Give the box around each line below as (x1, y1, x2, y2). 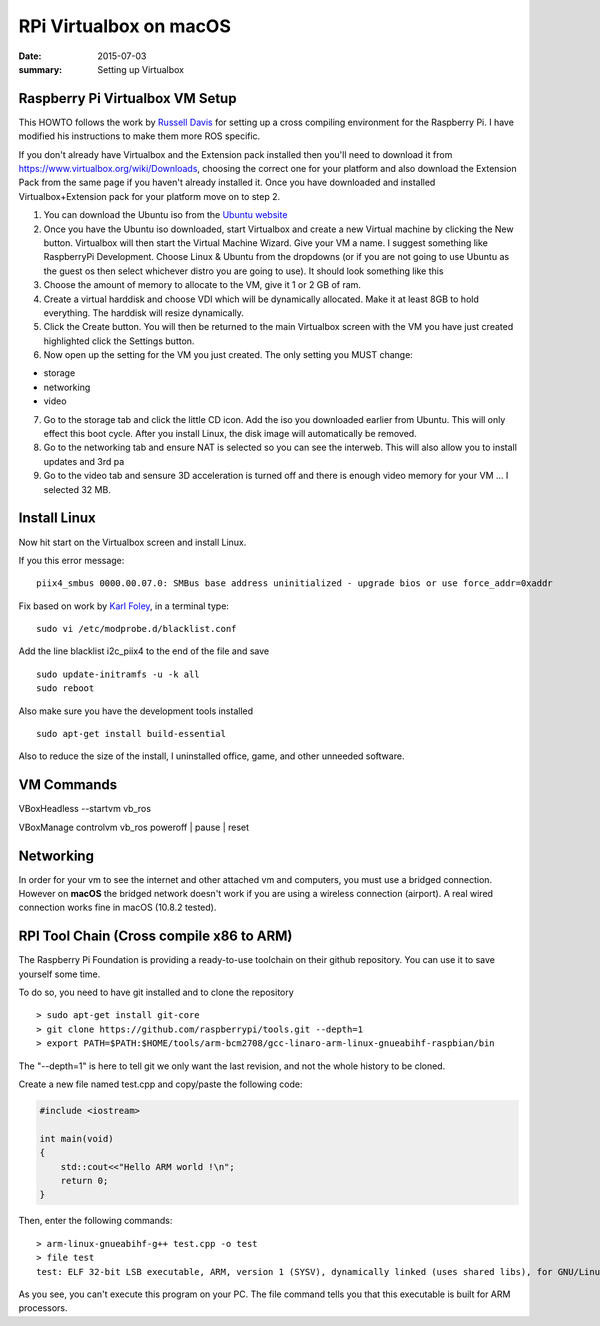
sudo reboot (36, 683, 95, 694)
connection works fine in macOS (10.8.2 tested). (18, 901, 217, 914)
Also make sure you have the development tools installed (18, 705, 254, 717)
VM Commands (18, 776, 118, 794)
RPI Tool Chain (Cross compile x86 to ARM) (18, 928, 293, 945)
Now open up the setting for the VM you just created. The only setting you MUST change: (43, 349, 414, 361)
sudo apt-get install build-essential (36, 728, 227, 740)
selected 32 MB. (43, 483, 112, 495)
